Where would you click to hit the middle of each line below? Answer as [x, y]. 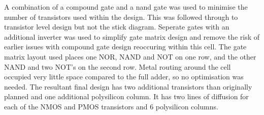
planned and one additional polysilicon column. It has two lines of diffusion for [126, 96]
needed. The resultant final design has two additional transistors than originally [128, 86]
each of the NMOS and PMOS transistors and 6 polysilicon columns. [111, 106]
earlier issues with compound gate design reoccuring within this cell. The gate [125, 47]
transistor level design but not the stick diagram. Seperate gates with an [117, 27]
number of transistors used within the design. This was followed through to [121, 17]
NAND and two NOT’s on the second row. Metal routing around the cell [118, 66]
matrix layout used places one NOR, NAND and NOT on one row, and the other [130, 56]
